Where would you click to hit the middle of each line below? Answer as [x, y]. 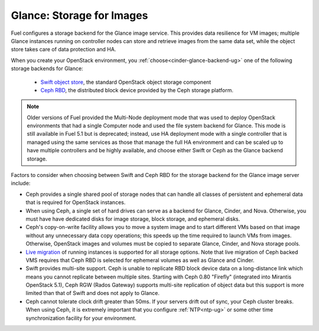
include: [21, 183]
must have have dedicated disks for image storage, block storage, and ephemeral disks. [133, 219]
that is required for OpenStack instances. [76, 202]
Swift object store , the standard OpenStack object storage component [126, 82]
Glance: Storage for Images [79, 15]
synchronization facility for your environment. [81, 318]
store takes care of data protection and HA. [64, 50]
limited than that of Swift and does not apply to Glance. [92, 293]
